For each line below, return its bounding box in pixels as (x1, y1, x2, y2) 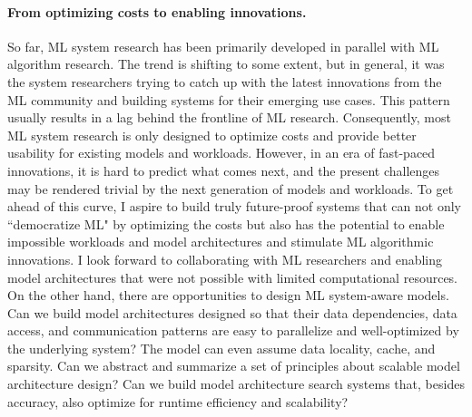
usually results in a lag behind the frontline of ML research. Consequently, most (7, 108, 451, 127)
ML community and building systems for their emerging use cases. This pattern (7, 90, 450, 109)
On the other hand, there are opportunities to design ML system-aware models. (7, 286, 449, 305)
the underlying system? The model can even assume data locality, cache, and (7, 338, 436, 357)
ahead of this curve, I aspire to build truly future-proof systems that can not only (7, 197, 461, 216)
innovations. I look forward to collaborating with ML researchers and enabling (7, 249, 443, 268)
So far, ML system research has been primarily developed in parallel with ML (7, 36, 439, 55)
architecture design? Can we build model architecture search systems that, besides (7, 374, 465, 393)
